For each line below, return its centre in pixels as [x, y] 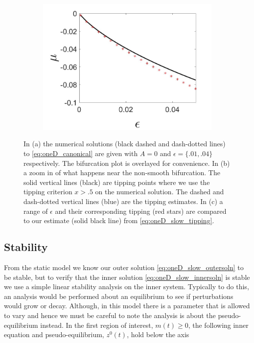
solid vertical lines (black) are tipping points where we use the [117, 182]
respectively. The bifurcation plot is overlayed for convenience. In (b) [127, 163]
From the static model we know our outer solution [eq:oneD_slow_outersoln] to [124, 267]
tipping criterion [48, 192]
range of [36, 211]
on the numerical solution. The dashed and [160, 192]
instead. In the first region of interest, [97, 325]
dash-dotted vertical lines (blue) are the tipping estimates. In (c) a [123, 201]
